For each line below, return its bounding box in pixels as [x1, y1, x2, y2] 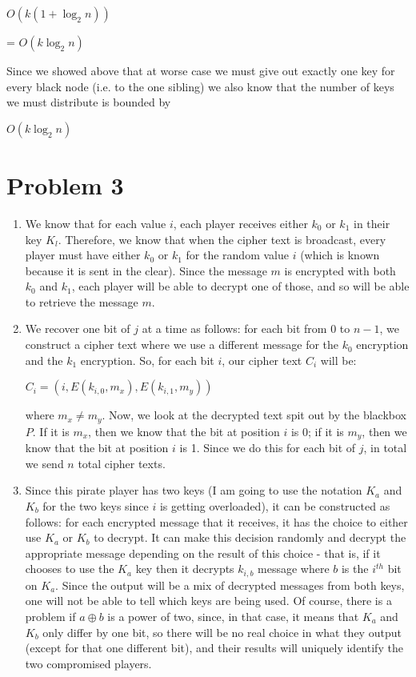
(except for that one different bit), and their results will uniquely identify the [25, 639, 403, 656]
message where [258, 560, 330, 577]
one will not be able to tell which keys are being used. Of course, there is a [25, 592, 392, 609]
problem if [25, 607, 76, 624]
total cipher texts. [78, 455, 166, 471]
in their [354, 214, 390, 231]
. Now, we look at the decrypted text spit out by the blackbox [102, 407, 406, 423]
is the [341, 560, 369, 577]
